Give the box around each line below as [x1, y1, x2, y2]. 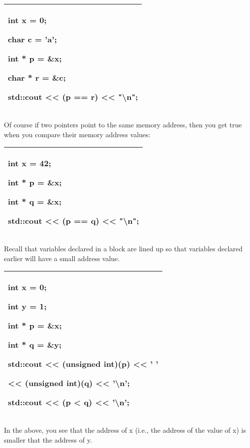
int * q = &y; [8, 339, 62, 351]
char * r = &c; [8, 72, 66, 83]
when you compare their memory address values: [4, 129, 151, 139]
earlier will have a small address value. [4, 253, 120, 263]
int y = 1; [8, 300, 47, 312]
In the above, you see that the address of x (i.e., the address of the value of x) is [4, 425, 246, 435]
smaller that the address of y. [4, 434, 92, 445]
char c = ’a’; [8, 33, 57, 45]
